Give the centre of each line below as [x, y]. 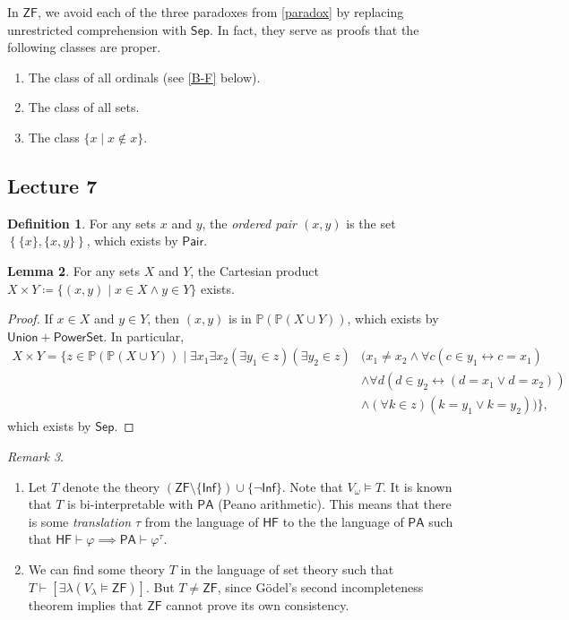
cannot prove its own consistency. [258, 604]
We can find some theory [96, 568]
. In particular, [144, 336]
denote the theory [111, 486]
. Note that [312, 486]
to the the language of [343, 521]
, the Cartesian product [254, 270]
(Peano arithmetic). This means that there [335, 504]
